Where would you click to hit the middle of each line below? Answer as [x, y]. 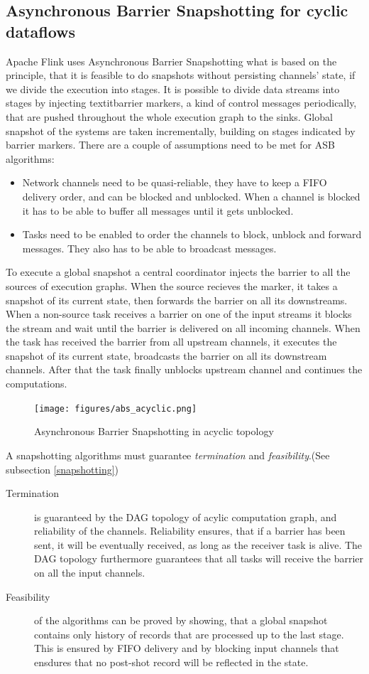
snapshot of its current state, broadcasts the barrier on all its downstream [166, 355]
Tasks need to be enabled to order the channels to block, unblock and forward [192, 234]
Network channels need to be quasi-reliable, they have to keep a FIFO [175, 182]
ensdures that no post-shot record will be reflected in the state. [171, 662]
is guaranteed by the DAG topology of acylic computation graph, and [186, 517]
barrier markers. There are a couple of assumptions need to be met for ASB [170, 145]
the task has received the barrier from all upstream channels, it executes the [171, 342]
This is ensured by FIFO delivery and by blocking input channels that [187, 648]
